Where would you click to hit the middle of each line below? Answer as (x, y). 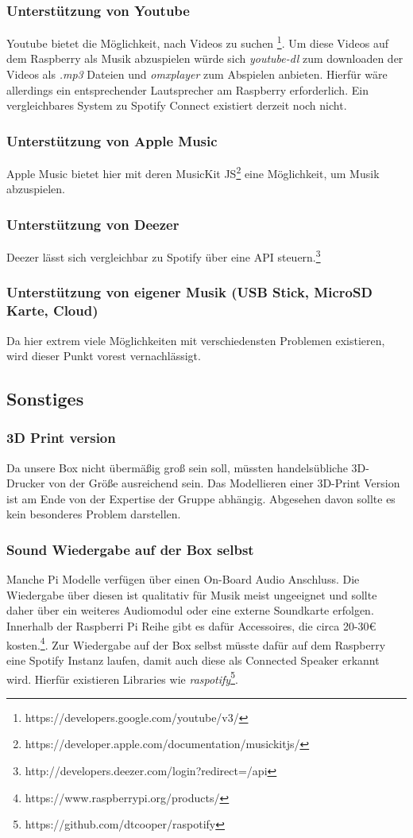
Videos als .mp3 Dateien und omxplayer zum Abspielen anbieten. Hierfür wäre (197, 74)
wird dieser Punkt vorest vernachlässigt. (104, 356)
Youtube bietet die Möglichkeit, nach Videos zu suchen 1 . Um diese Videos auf (197, 42)
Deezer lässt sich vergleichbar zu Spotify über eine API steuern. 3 (164, 256)
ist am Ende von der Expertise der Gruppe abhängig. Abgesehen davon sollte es (201, 498)
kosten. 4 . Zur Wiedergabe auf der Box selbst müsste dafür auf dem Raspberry (196, 643)
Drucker (26, 483)
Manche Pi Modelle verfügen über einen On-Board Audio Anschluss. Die (183, 579)
